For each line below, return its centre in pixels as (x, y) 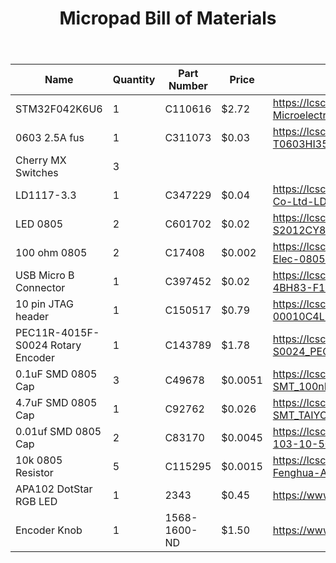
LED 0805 (39, 224)
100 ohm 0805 (51, 253)
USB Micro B (45, 275)
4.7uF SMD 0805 (56, 403)
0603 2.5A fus (50, 138)
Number (188, 86)
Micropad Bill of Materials (168, 18)
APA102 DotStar (54, 489)
